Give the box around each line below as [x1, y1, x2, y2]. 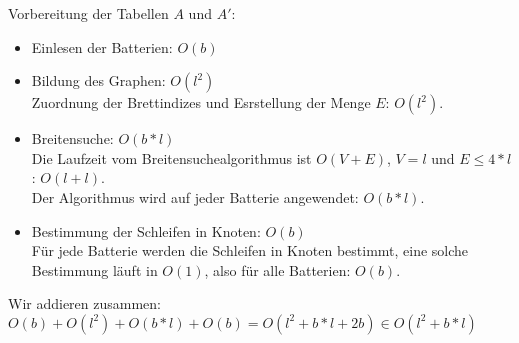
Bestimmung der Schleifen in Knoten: [31, 220, 261, 241]
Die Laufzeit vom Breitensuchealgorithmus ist [31, 147, 312, 168]
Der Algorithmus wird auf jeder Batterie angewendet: [31, 186, 359, 207]
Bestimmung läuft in [31, 259, 158, 280]
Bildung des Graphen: [31, 70, 166, 91]
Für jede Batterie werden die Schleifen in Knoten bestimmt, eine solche [31, 240, 469, 261]
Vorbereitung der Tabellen [8, 3, 169, 23]
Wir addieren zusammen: [8, 293, 161, 314]
